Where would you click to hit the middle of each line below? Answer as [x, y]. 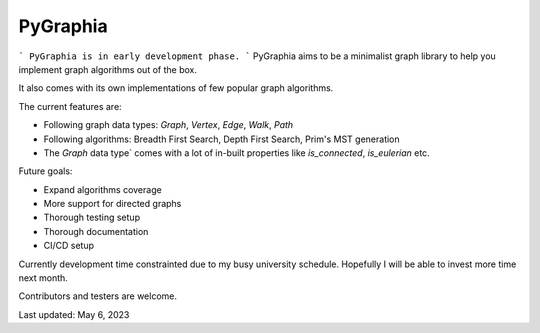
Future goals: [45, 171]
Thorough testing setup [91, 217]
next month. [43, 278]
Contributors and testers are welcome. [98, 296]
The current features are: [70, 106]
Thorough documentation [96, 231]
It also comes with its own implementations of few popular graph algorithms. [176, 88]
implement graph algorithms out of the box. [107, 69]
